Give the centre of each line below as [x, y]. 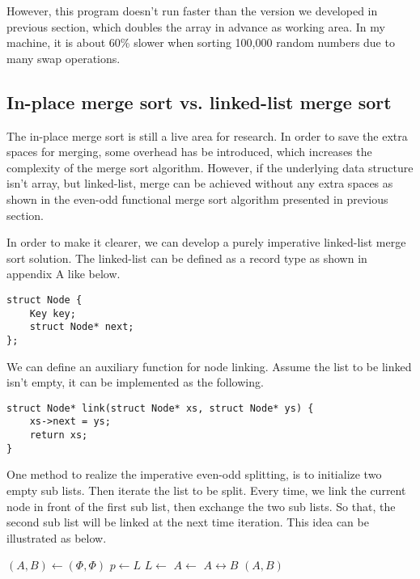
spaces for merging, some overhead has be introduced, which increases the [189, 152]
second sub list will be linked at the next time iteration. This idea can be [188, 522]
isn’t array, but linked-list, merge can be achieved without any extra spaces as [200, 183]
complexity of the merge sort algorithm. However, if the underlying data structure [210, 167]
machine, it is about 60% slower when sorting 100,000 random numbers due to [201, 42]
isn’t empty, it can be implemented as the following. [135, 382]
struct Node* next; [82, 327]
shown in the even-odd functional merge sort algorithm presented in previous [197, 199]
